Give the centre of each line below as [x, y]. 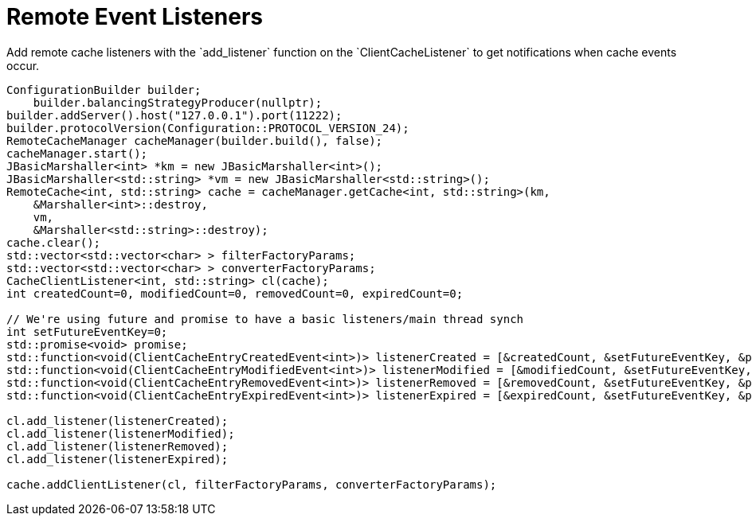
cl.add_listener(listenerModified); [121, 433]
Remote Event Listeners [135, 17]
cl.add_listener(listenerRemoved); [117, 446]
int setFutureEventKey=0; [87, 331]
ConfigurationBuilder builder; [104, 90]
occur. [23, 65]
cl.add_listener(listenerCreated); [117, 421]
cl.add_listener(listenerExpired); [117, 459]
